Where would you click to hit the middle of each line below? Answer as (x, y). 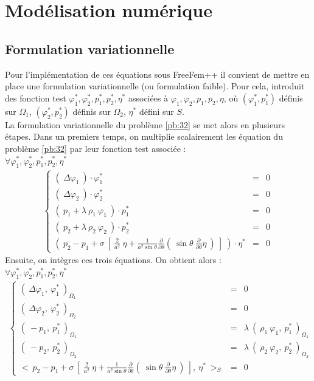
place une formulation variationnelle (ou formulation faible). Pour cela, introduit (155, 86)
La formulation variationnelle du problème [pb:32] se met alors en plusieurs (145, 124)
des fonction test (36, 98)
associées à (148, 98)
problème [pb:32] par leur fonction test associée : (96, 148)
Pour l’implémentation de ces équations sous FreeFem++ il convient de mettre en (157, 74)
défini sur (156, 111)
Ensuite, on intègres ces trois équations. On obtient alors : (113, 260)
